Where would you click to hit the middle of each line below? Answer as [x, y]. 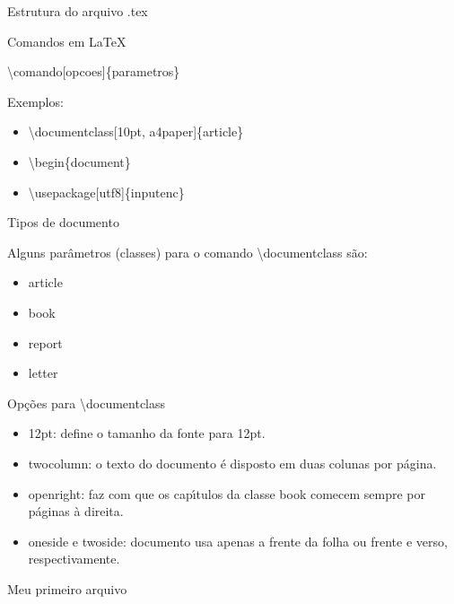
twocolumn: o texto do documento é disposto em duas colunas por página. [232, 463]
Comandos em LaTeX [67, 41]
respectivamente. [74, 559]
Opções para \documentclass [87, 403]
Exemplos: [35, 101]
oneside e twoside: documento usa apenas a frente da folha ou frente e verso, [238, 541]
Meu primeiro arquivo [67, 588]
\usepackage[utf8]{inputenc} [106, 192]
